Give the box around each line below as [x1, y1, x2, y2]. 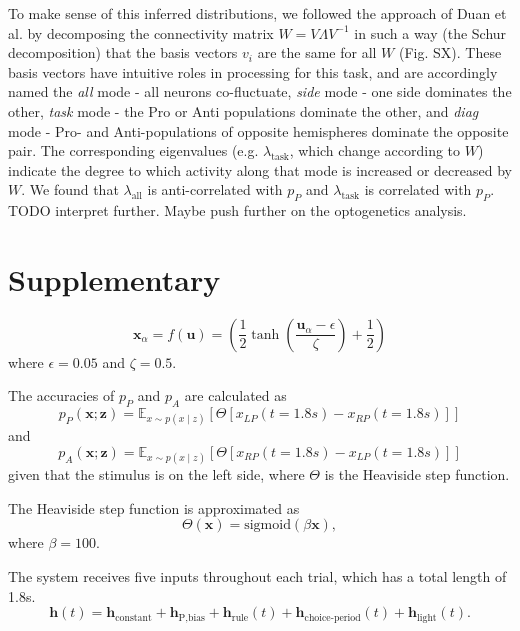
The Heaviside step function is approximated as [8, 497, 300, 518]
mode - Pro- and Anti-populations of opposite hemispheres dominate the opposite [8, 120, 509, 141]
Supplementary [8, 258, 221, 299]
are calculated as [184, 385, 287, 406]
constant [115, 612, 152, 623]
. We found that [21, 179, 119, 200]
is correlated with [364, 179, 472, 200]
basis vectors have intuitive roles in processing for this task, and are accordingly [8, 61, 498, 82]
